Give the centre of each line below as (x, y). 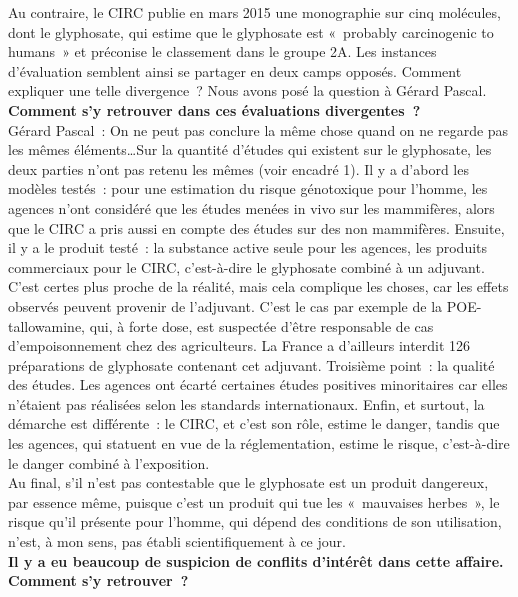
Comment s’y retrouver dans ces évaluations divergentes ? (214, 109)
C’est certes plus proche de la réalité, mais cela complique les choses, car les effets (258, 286)
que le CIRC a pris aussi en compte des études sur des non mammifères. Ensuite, (256, 227)
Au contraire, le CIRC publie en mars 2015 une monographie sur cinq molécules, (254, 12)
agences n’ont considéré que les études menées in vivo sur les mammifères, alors (251, 207)
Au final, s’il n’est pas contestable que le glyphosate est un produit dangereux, (248, 482)
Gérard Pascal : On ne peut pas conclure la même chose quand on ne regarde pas (258, 129)
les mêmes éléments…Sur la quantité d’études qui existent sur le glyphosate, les (250, 149)
